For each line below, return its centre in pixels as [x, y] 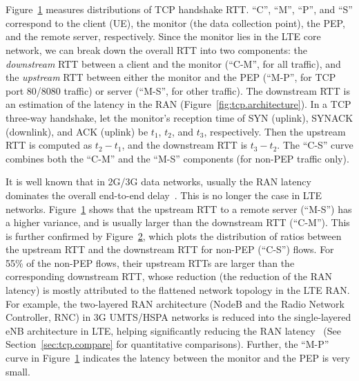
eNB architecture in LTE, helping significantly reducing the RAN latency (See [173, 330]
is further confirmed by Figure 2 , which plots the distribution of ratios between [174, 235]
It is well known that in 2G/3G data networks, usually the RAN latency [158, 182]
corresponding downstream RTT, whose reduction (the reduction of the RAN [169, 276]
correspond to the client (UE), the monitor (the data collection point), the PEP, [175, 22]
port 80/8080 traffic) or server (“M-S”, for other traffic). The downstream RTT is [178, 90]
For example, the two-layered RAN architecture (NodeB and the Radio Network [175, 303]
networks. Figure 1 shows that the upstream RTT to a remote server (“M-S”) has [179, 208]
